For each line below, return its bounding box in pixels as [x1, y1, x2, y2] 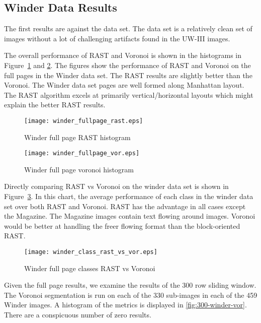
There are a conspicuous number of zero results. [4, 309, 151, 320]
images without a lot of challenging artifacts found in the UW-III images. [4, 33, 230, 43]
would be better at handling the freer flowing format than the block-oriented [4, 220, 240, 231]
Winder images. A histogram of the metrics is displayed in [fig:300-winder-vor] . [4, 299, 247, 310]
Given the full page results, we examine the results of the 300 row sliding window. [4, 280, 256, 290]
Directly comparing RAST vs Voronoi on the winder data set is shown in [4, 181, 229, 191]
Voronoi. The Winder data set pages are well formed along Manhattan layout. [4, 80, 244, 90]
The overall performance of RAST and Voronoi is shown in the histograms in [4, 50, 242, 60]
